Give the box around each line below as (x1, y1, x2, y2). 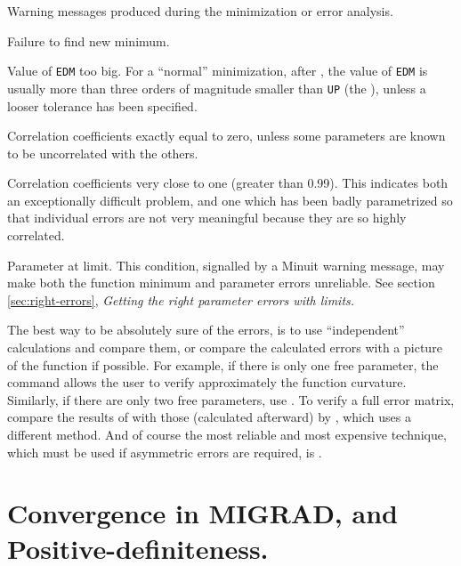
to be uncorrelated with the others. (7, 143, 198, 162)
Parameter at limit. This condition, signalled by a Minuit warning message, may (7, 255, 445, 274)
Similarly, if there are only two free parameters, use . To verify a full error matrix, (7, 390, 455, 408)
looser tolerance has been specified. (7, 96, 198, 115)
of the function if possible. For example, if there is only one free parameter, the (7, 355, 439, 374)
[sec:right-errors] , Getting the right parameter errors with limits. (7, 290, 355, 309)
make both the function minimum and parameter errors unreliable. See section (7, 273, 435, 292)
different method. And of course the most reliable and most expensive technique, (7, 425, 447, 443)
